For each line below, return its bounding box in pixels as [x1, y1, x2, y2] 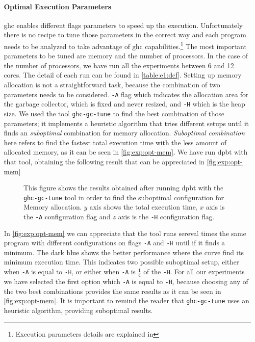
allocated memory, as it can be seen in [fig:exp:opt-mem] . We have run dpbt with [4, 147, 248, 157]
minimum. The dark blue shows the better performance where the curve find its [4, 247, 244, 257]
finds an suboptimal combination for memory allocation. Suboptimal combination [4, 128, 245, 138]
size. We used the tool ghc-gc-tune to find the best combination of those [4, 108, 225, 118]
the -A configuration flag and [24, 211, 110, 221]
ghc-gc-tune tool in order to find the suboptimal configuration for [24, 192, 224, 202]
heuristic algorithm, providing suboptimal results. [4, 305, 153, 315]
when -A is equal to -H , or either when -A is [4, 266, 136, 277]
